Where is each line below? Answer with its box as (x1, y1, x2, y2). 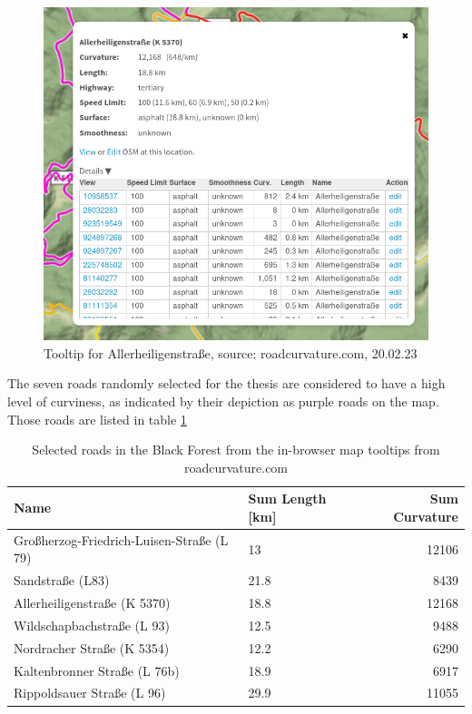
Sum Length (248, 489, 327, 508)
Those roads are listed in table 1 (7, 409, 187, 428)
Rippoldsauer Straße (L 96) (14, 683, 166, 702)
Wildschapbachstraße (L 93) (14, 615, 170, 634)
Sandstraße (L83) (14, 571, 110, 590)
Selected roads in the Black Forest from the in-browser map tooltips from (32, 440, 440, 459)
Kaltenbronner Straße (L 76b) (14, 660, 180, 680)
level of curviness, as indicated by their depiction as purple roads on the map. (7, 391, 439, 410)
